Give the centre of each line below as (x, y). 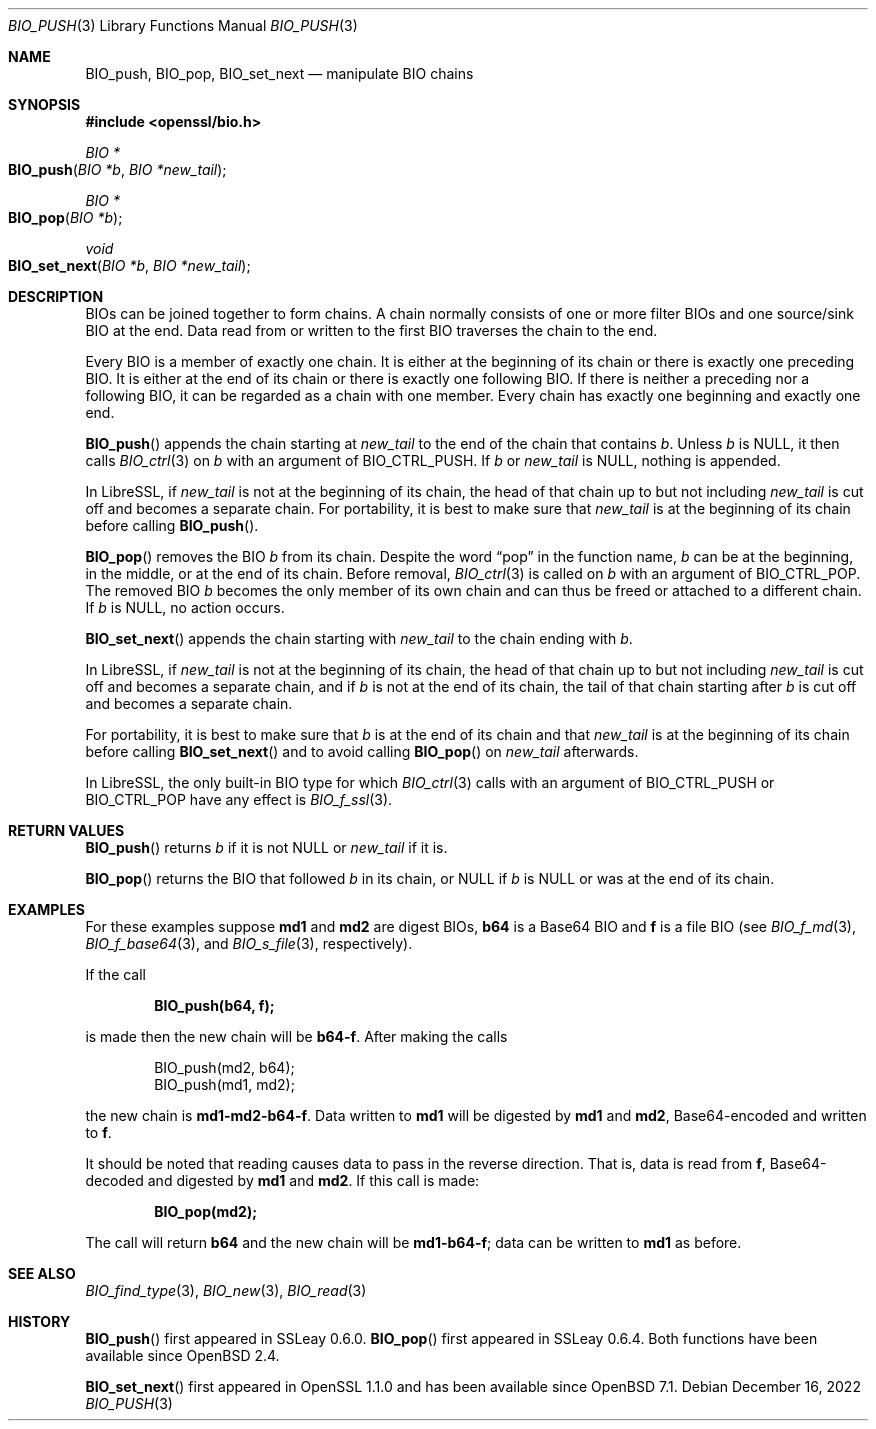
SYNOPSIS (44, 104)
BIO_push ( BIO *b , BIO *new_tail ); (117, 169)
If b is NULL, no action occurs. (185, 607)
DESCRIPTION (56, 296)
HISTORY (39, 1321)
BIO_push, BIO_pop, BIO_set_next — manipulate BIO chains (279, 73)
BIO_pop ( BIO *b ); (65, 217)
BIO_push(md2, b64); (224, 1067)
